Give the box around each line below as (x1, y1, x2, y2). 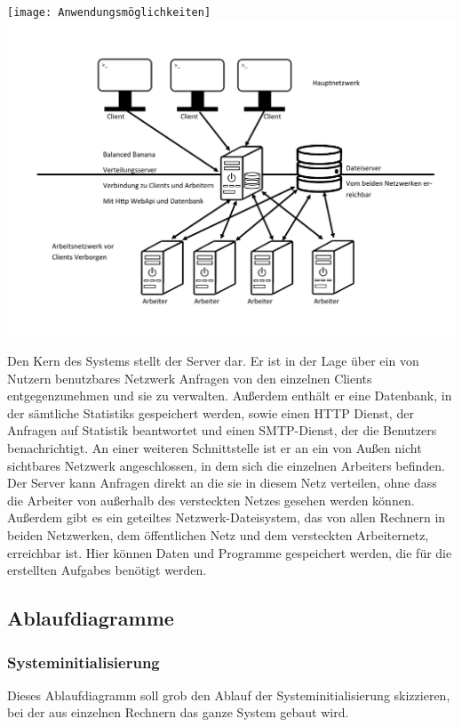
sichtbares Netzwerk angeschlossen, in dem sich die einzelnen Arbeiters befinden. (7, 456, 446, 474)
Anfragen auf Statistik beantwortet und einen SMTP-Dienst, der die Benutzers (7, 421, 437, 440)
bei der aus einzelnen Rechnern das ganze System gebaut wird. (7, 703, 349, 722)
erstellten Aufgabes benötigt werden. (7, 561, 207, 579)
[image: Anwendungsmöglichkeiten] (7, 6, 211, 19)
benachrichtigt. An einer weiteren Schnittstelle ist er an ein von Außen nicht (7, 439, 422, 457)
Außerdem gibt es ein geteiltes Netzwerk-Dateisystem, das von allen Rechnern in (7, 508, 446, 527)
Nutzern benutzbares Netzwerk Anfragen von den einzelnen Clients (7, 368, 372, 387)
